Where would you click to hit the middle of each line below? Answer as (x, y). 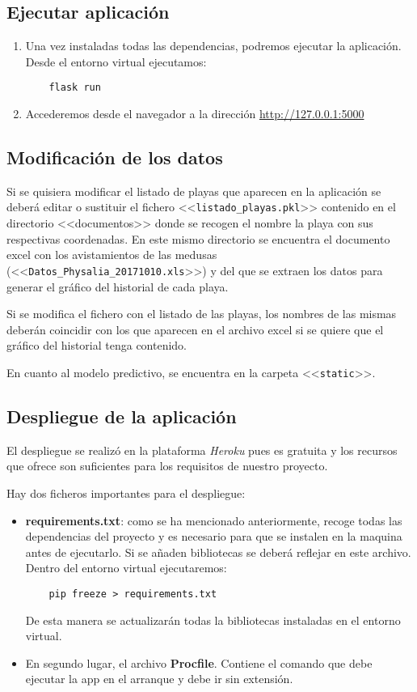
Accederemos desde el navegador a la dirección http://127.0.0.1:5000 (195, 114)
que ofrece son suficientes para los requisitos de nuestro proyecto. (167, 466)
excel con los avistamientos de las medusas (112, 255)
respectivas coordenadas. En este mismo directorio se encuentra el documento (198, 238)
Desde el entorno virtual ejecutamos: (116, 61)
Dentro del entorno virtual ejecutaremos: (126, 568)
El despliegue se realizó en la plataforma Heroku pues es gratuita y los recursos (202, 450)
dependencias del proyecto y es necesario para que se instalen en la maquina (214, 536)
